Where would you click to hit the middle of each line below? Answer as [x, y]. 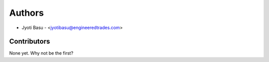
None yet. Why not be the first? [41, 53]
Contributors [30, 42]
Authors [27, 13]
